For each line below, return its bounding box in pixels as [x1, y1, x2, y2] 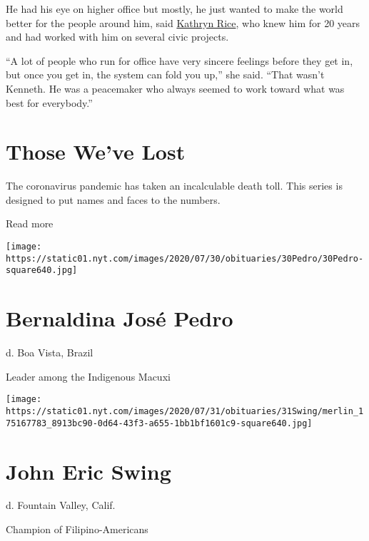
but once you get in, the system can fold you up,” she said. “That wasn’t [6, 67, 325, 82]
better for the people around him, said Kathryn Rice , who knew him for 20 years [6, 15, 360, 30]
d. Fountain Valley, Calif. [6, 498, 116, 512]
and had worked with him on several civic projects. [6, 29, 229, 44]
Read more [6, 216, 54, 231]
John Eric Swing [6, 456, 171, 485]
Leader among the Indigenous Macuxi [6, 369, 171, 383]
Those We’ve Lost [6, 137, 186, 166]
